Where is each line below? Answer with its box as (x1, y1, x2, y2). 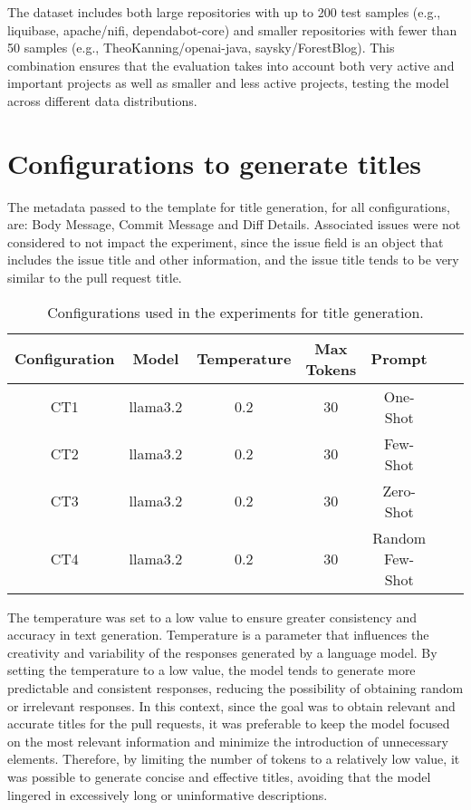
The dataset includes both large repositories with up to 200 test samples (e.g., (7, 3, 441, 21)
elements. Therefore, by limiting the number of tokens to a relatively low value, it (7, 749, 460, 768)
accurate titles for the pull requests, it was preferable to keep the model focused (7, 714, 450, 733)
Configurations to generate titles (7, 144, 422, 181)
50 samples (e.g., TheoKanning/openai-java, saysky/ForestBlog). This (7, 38, 395, 57)
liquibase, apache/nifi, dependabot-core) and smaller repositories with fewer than (7, 20, 457, 39)
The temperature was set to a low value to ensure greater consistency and (7, 607, 418, 626)
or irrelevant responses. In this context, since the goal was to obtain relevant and (7, 696, 456, 715)
